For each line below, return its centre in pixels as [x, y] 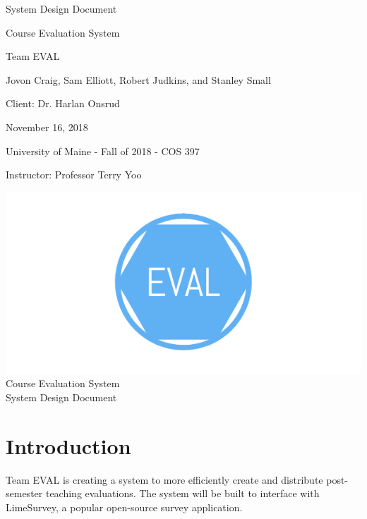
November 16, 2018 [47, 127]
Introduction [68, 445]
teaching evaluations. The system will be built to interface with [182, 493]
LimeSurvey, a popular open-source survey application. [124, 507]
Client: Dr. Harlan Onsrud [63, 103]
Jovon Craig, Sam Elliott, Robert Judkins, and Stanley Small [138, 79]
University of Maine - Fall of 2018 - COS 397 [103, 151]
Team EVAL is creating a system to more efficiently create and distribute [164, 479]
